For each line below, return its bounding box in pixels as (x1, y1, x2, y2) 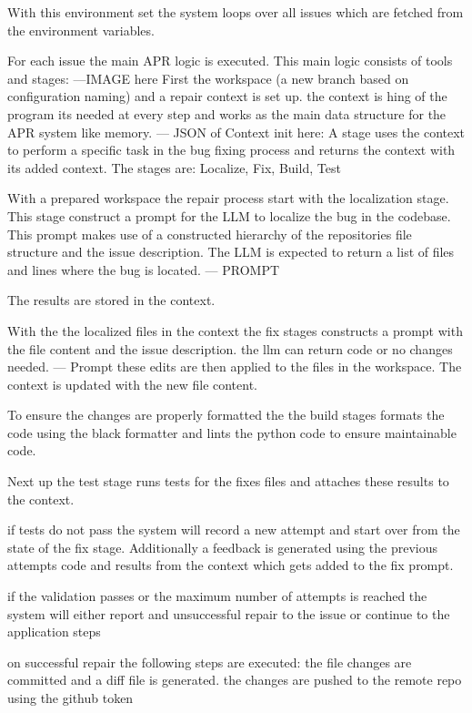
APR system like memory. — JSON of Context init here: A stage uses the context (7, 122, 466, 141)
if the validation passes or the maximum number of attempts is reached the (7, 586, 427, 606)
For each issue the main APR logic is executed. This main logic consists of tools (7, 51, 453, 70)
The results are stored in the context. (7, 290, 216, 310)
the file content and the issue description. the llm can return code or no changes (7, 339, 453, 358)
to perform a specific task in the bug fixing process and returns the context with (7, 140, 456, 159)
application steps (7, 622, 101, 641)
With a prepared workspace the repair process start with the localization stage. (7, 188, 449, 208)
